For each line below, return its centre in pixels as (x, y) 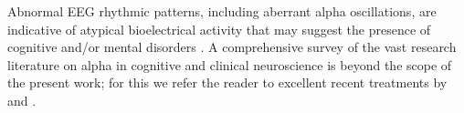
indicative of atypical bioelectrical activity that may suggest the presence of (219, 29)
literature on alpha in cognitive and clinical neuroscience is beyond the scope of (230, 64)
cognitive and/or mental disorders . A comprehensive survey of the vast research (232, 47)
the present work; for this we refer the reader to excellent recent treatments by (227, 82)
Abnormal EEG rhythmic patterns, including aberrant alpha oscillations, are (222, 11)
